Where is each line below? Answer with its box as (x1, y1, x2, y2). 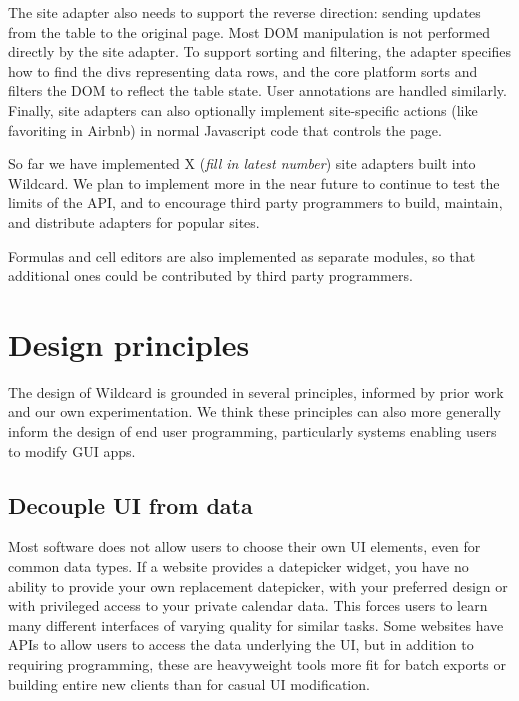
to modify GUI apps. (8, 440, 136, 461)
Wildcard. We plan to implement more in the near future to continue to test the (8, 172, 500, 193)
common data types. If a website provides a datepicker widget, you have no (8, 556, 469, 577)
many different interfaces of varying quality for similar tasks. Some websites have (8, 614, 504, 635)
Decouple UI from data (8, 489, 253, 520)
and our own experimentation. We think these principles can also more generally (8, 401, 501, 422)
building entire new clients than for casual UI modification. (8, 673, 370, 694)
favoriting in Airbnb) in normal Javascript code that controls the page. (8, 119, 442, 140)
